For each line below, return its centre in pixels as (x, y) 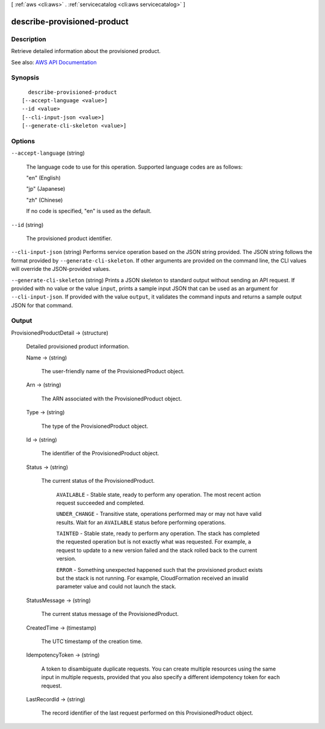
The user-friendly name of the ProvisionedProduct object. (113, 371)
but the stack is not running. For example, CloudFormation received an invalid (152, 579)
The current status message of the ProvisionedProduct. (110, 614)
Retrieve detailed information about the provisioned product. (86, 51)
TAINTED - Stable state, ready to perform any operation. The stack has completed (158, 533)
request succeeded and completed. (100, 503)
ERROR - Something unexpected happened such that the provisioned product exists (159, 569)
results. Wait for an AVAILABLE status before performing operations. (141, 522)
